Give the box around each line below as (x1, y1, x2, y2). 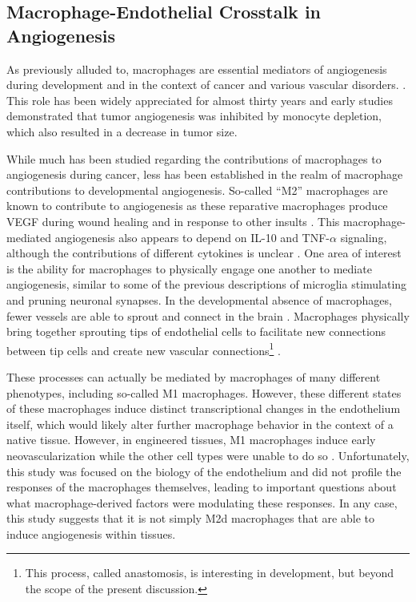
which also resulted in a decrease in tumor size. (6, 123, 238, 139)
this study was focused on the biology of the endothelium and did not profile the (6, 463, 402, 479)
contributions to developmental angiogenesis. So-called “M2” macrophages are (6, 181, 388, 198)
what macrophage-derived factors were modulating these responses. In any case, (6, 494, 398, 511)
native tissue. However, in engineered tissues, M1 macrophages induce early (6, 431, 376, 448)
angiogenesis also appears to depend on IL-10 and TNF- (54, 228, 330, 245)
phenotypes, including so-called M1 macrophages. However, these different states (6, 384, 402, 401)
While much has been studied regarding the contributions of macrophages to (6, 150, 382, 167)
